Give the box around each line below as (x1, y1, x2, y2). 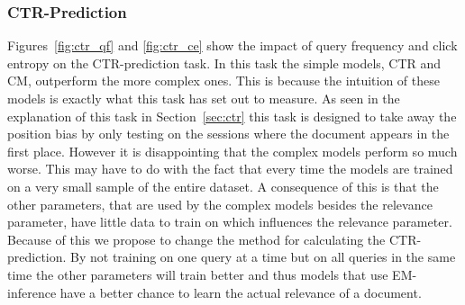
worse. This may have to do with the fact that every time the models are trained (7, 159, 453, 178)
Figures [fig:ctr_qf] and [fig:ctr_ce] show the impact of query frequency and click (7, 36, 458, 55)
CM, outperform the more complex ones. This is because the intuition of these (7, 71, 440, 90)
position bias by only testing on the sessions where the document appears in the (7, 124, 450, 143)
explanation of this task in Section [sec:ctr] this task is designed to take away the (7, 106, 457, 125)
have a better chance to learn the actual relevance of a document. (59, 283, 422, 301)
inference (7, 283, 57, 301)
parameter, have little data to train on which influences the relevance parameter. (7, 212, 452, 231)
